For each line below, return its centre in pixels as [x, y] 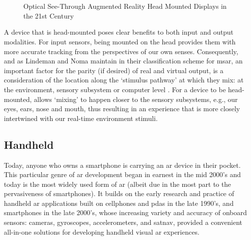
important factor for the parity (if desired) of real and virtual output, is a [114, 70]
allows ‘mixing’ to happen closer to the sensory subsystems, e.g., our [136, 99]
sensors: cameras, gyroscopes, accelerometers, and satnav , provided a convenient [123, 222]
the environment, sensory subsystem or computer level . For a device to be [115, 89]
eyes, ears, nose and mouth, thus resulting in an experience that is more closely [122, 109]
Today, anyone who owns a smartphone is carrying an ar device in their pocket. [122, 165]
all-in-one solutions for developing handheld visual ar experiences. [102, 231]
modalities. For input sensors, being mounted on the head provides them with [120, 41]
